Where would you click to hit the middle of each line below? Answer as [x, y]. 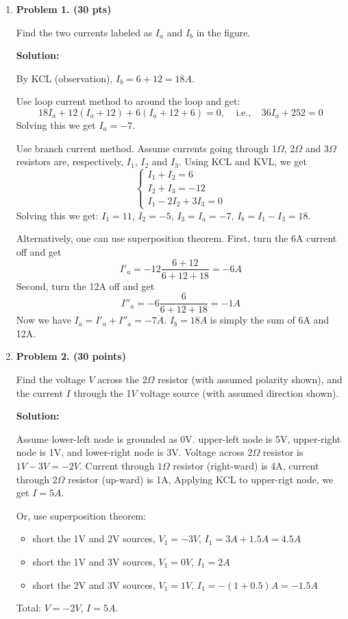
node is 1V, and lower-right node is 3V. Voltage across [130, 452]
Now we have [43, 320]
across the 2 [122, 379]
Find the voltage [51, 379]
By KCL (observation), [64, 78]
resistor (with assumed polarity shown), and [250, 379]
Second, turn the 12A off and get [85, 286]
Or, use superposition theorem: [81, 515]
